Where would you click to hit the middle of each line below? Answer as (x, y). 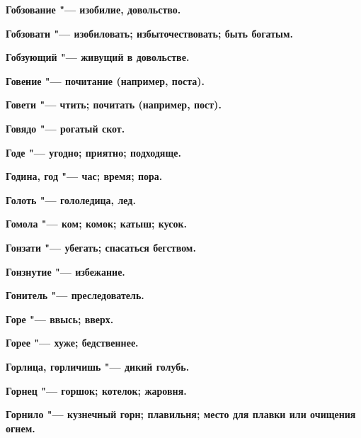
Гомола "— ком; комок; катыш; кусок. (96, 224)
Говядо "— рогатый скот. (65, 128)
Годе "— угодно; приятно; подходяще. (93, 152)
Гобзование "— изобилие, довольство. (93, 9)
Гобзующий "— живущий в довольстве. (98, 57)
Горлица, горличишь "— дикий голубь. (98, 366)
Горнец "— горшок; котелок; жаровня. (96, 390)
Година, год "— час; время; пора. (84, 176)
